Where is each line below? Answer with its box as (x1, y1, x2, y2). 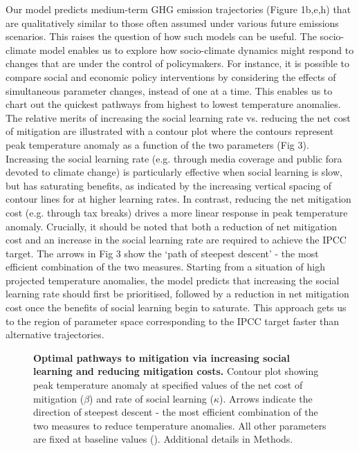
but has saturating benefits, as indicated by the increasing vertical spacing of (6, 178, 332, 192)
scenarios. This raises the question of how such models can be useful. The (6, 29, 317, 44)
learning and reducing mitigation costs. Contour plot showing (33, 364, 319, 378)
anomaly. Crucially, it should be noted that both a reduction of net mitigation (6, 219, 337, 233)
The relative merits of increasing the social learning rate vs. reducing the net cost (6, 110, 351, 125)
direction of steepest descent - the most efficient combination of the (33, 405, 318, 419)
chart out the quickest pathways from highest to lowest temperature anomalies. (6, 97, 341, 111)
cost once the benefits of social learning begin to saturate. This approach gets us (6, 300, 347, 315)
